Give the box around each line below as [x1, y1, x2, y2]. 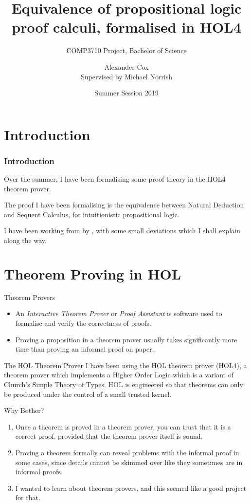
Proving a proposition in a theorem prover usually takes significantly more [15, 334, 237, 344]
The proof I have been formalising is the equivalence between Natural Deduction [4, 200, 244, 210]
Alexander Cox [104, 61, 149, 72]
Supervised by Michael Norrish [80, 71, 173, 81]
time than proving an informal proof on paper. [15, 344, 154, 354]
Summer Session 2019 [94, 88, 159, 98]
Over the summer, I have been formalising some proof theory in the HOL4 [4, 174, 226, 184]
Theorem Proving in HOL [4, 263, 181, 283]
